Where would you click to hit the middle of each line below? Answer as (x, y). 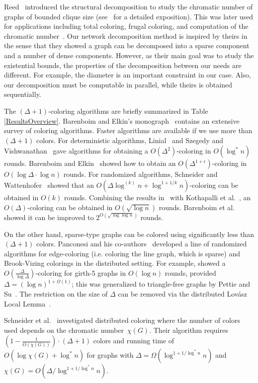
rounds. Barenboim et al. (197, 207)
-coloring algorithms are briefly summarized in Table (128, 111)
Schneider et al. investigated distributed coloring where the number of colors (122, 320)
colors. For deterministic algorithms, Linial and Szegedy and (130, 140)
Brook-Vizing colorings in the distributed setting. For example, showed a (115, 263)
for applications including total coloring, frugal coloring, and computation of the (126, 26)
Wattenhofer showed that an (49, 185)
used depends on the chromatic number (64, 330)
